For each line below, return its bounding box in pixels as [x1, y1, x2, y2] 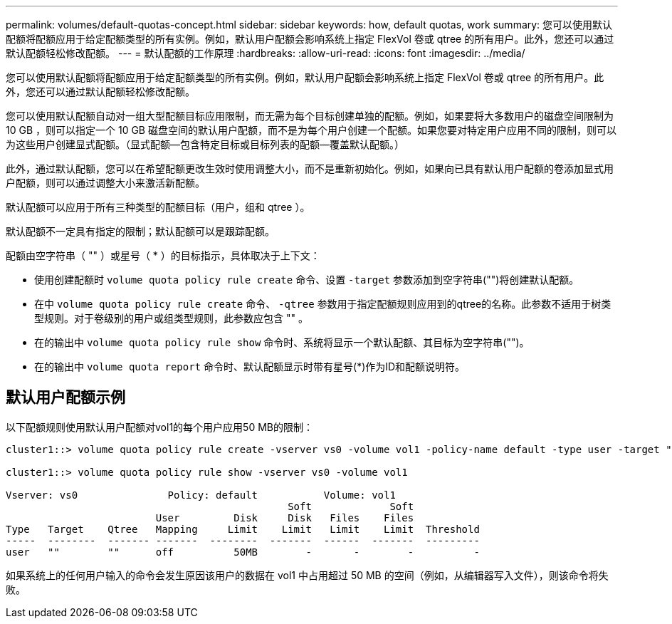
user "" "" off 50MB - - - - [6, 546, 480, 558]
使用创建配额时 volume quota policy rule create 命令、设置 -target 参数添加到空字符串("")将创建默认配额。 [34, 274, 579, 286]
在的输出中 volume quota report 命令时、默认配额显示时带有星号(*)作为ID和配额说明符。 [34, 360, 466, 373]
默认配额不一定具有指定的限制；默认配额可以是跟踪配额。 [6, 225, 275, 237]
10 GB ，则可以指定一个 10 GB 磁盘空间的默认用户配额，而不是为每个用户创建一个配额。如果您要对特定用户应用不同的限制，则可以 [6, 124, 616, 136]
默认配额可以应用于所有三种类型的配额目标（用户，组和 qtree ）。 [6, 201, 310, 213]
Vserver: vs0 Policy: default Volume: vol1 [6, 489, 396, 501]
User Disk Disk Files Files [155, 511, 414, 524]
